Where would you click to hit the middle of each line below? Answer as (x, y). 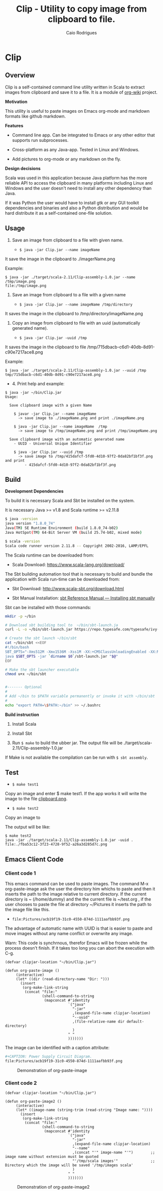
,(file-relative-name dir (98, 1022)
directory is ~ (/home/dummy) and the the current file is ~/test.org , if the (78, 899)
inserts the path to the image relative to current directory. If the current (76, 894)
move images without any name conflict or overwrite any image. (69, 934)
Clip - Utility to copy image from (81, 9)
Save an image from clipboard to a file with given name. (68, 240)
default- (135, 1022)
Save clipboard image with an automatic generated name (67, 439)
